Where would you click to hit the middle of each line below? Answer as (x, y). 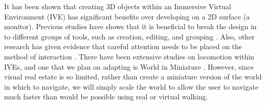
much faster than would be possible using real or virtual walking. (106, 97)
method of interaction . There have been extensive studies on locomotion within (129, 56)
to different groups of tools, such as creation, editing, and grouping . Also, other (129, 36)
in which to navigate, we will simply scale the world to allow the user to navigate (131, 86)
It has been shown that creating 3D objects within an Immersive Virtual (118, 6)
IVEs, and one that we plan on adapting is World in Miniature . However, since (129, 66)
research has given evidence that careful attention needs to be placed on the (123, 46)
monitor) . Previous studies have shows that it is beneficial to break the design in (130, 26)
